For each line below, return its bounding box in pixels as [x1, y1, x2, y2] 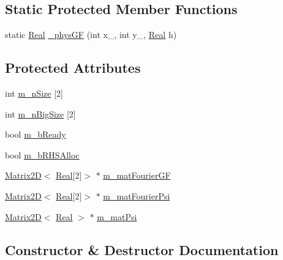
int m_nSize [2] [5, 87, 63, 99]
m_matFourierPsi [103, 189, 170, 202]
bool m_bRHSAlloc [5, 148, 80, 161]
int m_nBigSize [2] [5, 107, 76, 120]
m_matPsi [97, 210, 137, 223]
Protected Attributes [5, 58, 141, 77]
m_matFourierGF [103, 169, 171, 182]
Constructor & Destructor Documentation [5, 240, 279, 259]
